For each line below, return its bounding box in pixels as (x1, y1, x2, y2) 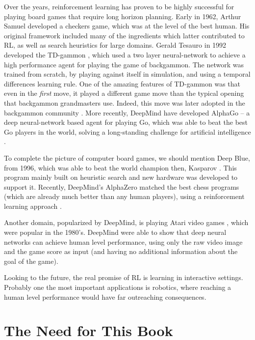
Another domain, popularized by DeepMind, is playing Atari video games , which (4, 217, 249, 227)
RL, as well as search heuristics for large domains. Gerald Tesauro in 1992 (4, 40, 227, 50)
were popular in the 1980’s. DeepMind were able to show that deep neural (4, 227, 227, 237)
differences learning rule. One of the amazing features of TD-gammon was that (4, 78, 240, 88)
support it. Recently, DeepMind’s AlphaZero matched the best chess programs (4, 181, 239, 192)
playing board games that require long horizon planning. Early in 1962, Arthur (4, 11, 241, 21)
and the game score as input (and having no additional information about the (4, 246, 238, 256)
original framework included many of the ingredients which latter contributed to (4, 30, 245, 40)
